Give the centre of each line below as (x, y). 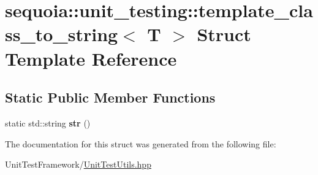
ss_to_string (62, 34)
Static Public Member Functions (110, 97)
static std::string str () (48, 122)
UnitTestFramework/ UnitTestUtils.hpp (78, 164)
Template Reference (91, 58)
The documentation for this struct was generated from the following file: (141, 143)
